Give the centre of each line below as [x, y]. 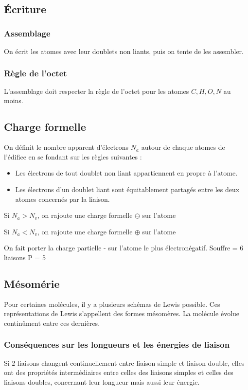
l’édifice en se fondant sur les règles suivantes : [73, 156]
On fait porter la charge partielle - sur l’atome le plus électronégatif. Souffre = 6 [124, 248]
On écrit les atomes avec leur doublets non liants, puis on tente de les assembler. [124, 51]
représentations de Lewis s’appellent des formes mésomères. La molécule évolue [122, 313]
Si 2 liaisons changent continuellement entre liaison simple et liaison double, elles [124, 363]
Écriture [25, 9]
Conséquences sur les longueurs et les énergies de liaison [117, 345]
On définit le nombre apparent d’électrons [66, 147]
